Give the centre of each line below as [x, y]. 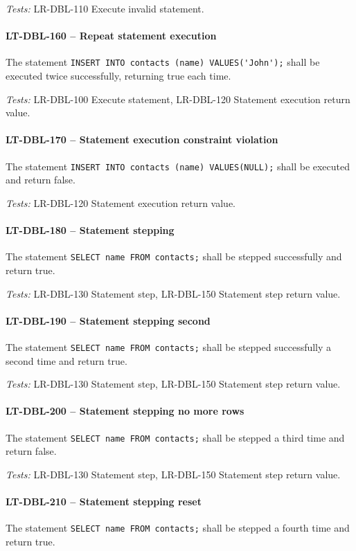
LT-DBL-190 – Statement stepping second [108, 320]
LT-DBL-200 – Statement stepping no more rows [125, 411]
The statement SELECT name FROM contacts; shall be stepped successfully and [174, 256]
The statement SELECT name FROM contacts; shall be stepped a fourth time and [178, 528]
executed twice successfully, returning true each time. [118, 76]
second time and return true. [66, 360]
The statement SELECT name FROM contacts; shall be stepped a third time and [175, 437]
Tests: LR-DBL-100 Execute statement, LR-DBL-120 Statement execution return [178, 99]
